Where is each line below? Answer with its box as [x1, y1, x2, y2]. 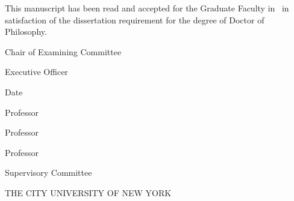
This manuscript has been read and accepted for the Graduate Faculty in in [5, 2, 289, 14]
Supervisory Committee [5, 166, 92, 179]
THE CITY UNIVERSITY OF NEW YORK [5, 186, 172, 199]
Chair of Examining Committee [5, 45, 122, 58]
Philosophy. [5, 25, 47, 38]
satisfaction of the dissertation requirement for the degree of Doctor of [5, 13, 264, 26]
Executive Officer [5, 65, 68, 78]
